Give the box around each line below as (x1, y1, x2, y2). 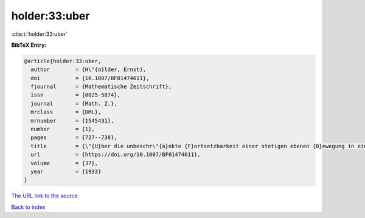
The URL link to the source (11, 192, 78, 200)
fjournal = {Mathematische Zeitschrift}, (30, 83, 172, 90)
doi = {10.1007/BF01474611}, (30, 75, 150, 81)
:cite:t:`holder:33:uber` (11, 30, 68, 38)
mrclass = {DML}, (30, 109, 102, 115)
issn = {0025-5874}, (30, 92, 121, 98)
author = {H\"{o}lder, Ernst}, (30, 66, 146, 73)
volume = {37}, (30, 160, 99, 166)
